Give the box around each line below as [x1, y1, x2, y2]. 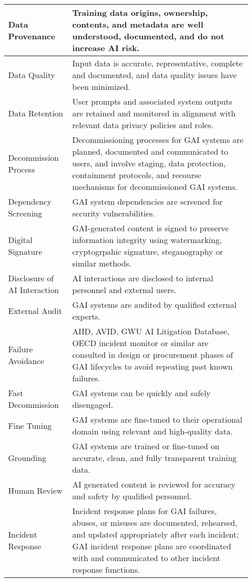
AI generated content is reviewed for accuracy [72, 478, 236, 490]
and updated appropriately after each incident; [72, 528, 239, 540]
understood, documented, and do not [72, 30, 225, 42]
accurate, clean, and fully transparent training [72, 452, 237, 464]
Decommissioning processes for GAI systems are [72, 134, 244, 145]
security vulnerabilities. [72, 207, 155, 219]
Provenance [8, 30, 55, 42]
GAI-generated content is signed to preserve [72, 222, 229, 234]
